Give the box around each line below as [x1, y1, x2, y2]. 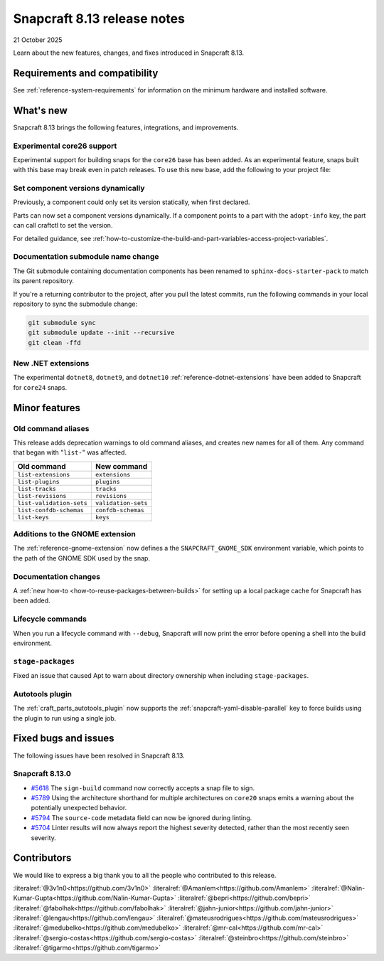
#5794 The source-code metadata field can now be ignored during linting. [31, 813, 252, 822]
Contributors [13, 852, 72, 864]
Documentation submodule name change [13, 252, 159, 262]
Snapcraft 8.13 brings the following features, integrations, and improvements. [13, 123, 239, 132]
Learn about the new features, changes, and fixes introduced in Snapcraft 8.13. [13, 48, 245, 57]
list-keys [17, 513, 50, 521]
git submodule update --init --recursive [28, 329, 175, 337]
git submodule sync [28, 319, 96, 326]
